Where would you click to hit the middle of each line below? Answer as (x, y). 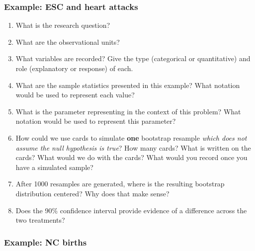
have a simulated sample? (54, 167)
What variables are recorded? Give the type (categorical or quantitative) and (133, 58)
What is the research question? (63, 25)
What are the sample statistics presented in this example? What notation (128, 85)
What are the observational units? (68, 42)
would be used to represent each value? (75, 95)
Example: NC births (45, 242)
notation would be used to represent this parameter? (96, 121)
